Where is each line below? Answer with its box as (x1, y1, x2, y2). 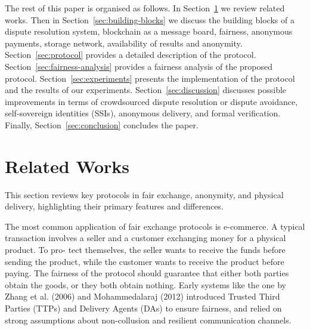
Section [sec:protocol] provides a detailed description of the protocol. (5, 48, 256, 61)
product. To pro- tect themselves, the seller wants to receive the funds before (5, 243, 286, 256)
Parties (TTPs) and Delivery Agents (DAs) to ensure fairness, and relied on (5, 302, 282, 314)
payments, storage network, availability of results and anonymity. (5, 36, 243, 49)
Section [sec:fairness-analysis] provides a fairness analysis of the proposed (5, 60, 273, 72)
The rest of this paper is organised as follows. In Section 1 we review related (5, 2, 285, 14)
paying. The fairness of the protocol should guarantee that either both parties (5, 267, 289, 279)
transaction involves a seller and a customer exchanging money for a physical (5, 232, 286, 244)
